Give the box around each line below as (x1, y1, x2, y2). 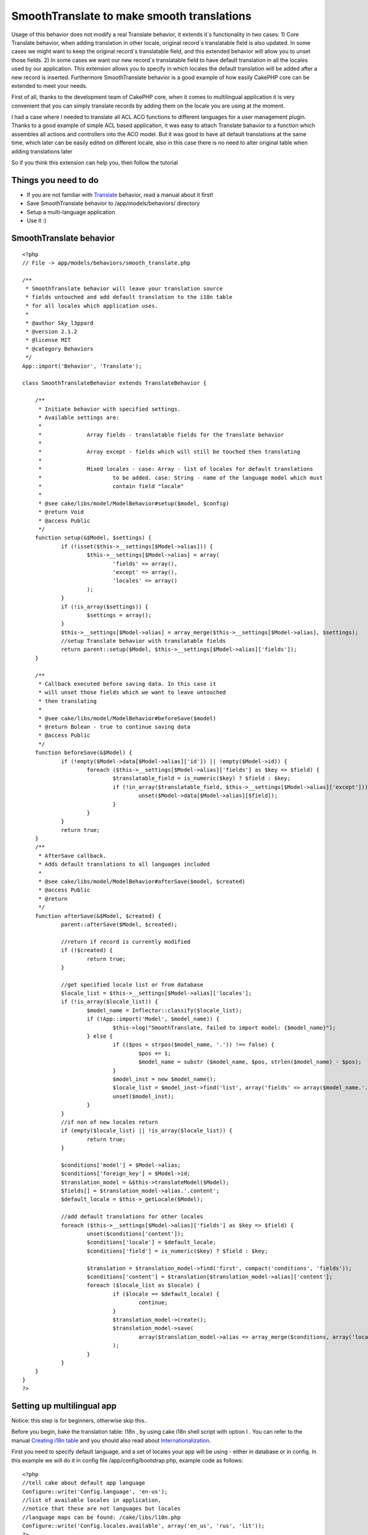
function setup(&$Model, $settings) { (34, 534, 152, 542)
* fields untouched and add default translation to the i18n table (25, 293, 232, 301)
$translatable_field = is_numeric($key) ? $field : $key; (112, 775, 291, 782)
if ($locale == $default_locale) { (112, 1290, 220, 1297)
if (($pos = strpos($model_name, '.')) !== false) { (112, 1041, 275, 1048)
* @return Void (38, 508, 84, 516)
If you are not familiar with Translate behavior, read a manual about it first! (26, 191, 213, 198)
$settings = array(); (86, 612, 152, 618)
